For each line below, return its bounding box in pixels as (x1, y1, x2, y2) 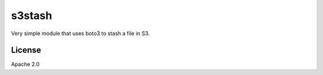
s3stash (11, 9, 53, 22)
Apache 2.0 (11, 61, 40, 68)
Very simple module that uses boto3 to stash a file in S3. (11, 30, 150, 37)
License (11, 45, 41, 55)
